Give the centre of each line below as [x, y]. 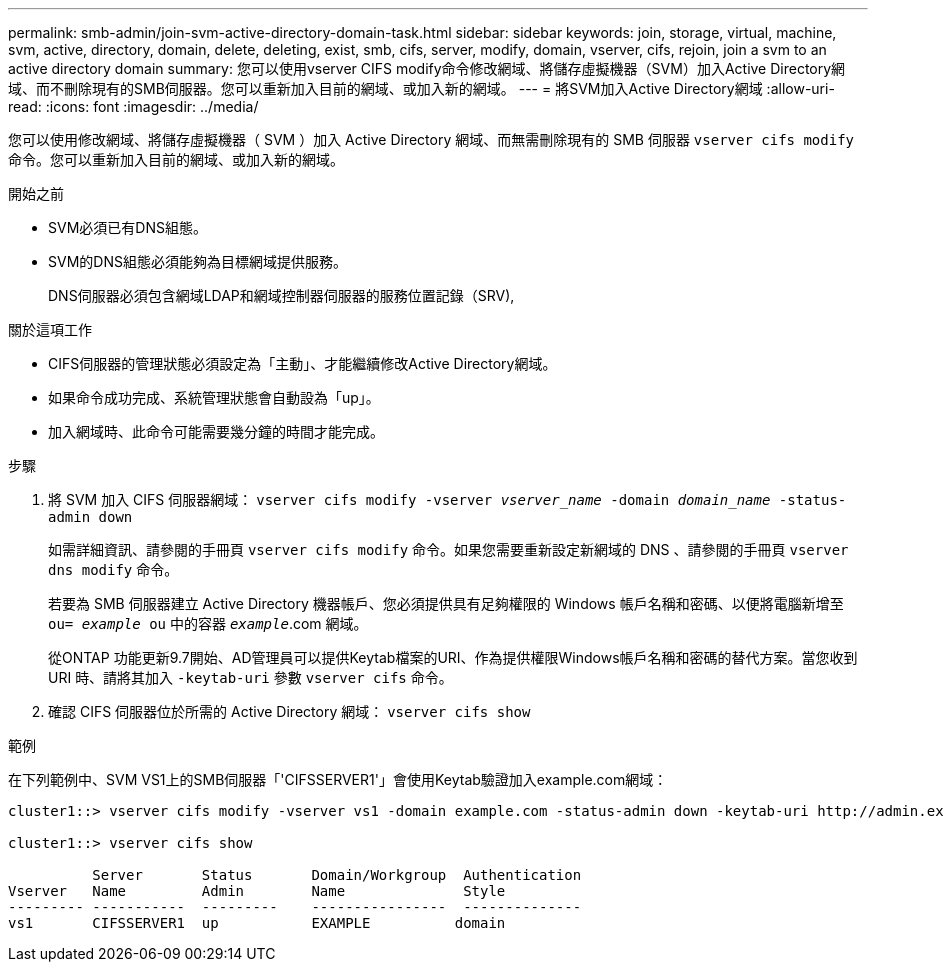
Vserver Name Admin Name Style [257, 891]
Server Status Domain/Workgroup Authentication [337, 875]
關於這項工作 [50, 329]
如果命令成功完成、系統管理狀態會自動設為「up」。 [214, 397]
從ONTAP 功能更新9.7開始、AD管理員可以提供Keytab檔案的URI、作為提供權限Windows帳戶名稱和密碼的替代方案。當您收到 [453, 657]
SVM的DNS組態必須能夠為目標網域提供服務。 [197, 261]
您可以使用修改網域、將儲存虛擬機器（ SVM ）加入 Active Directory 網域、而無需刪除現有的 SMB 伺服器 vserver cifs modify [431, 139]
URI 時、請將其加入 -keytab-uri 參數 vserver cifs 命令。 [250, 677]
